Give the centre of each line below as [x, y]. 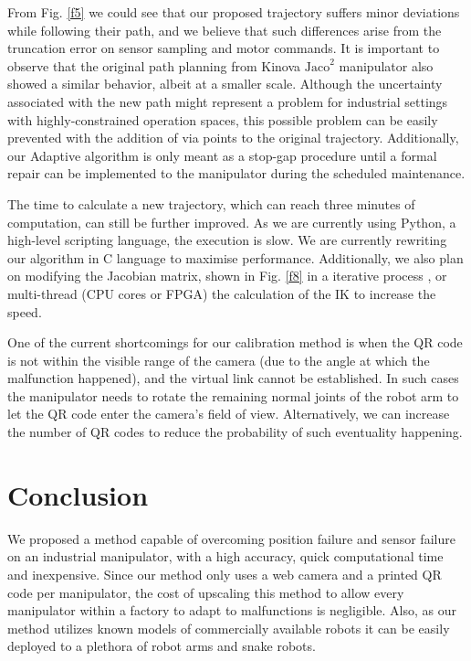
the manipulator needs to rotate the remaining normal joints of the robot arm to [233, 395]
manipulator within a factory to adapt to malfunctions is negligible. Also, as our [232, 610]
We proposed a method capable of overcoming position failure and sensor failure [231, 538]
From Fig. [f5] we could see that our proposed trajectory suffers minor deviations [234, 12]
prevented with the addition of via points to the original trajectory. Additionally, [233, 138]
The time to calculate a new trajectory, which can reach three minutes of [211, 203]
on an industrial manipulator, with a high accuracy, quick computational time [225, 556]
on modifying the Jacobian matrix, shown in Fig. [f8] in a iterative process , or [227, 276]
